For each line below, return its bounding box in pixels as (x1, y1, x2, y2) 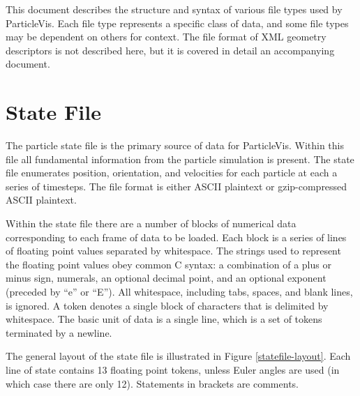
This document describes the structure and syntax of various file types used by (6, 2, 343, 16)
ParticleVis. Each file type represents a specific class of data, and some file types (6, 15, 349, 30)
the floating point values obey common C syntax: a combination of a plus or (6, 257, 331, 271)
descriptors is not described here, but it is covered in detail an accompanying (6, 43, 335, 57)
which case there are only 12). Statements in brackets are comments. (6, 376, 299, 390)
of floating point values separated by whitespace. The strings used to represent (6, 243, 341, 258)
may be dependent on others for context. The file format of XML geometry (6, 29, 327, 44)
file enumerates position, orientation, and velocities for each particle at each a (6, 165, 338, 180)
